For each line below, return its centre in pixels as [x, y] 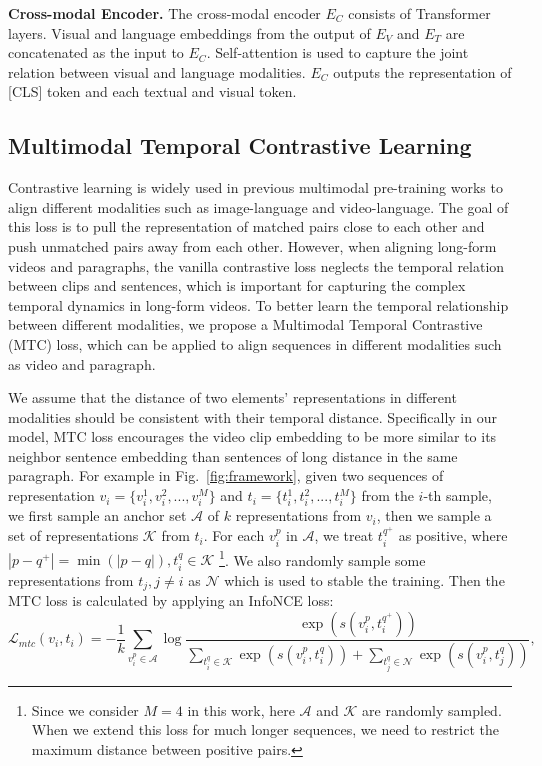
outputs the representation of [422, 71]
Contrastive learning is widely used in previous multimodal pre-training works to [255, 187]
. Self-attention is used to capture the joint [337, 52]
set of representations [73, 535]
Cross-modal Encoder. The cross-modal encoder [164, 13]
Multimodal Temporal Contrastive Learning [240, 145]
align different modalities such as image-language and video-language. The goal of [258, 206]
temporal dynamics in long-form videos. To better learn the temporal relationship [258, 304]
